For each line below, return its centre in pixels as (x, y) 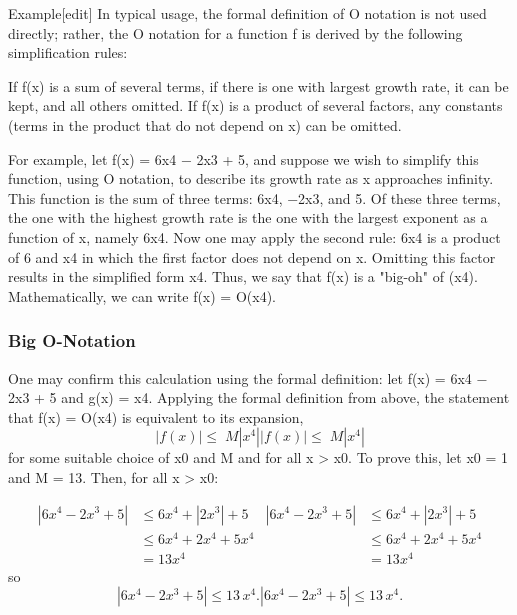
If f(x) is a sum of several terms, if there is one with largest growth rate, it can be (258, 85)
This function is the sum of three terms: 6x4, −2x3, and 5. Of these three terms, (254, 197)
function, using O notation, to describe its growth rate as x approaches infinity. (251, 178)
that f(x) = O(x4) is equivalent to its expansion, (156, 416)
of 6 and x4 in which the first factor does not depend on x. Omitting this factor (252, 256)
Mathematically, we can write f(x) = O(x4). (142, 295)
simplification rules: (68, 52)
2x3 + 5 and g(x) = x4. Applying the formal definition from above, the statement (259, 397)
